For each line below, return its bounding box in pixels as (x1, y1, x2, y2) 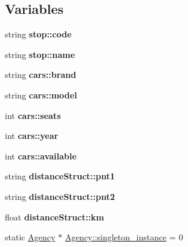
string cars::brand (5, 68, 77, 81)
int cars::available (5, 149, 77, 162)
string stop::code (5, 28, 72, 40)
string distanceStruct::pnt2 (5, 190, 115, 202)
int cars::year (5, 129, 59, 142)
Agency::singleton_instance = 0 (65, 231, 183, 243)
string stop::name (5, 48, 75, 60)
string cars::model (5, 88, 77, 101)
